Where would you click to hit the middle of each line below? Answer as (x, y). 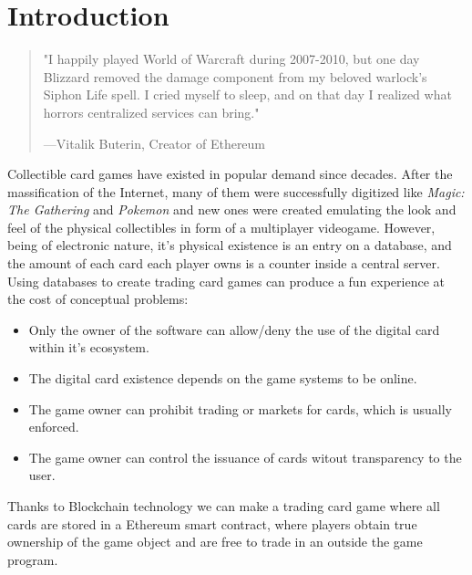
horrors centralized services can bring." (151, 112)
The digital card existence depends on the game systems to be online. (223, 378)
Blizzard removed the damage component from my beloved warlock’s (235, 76)
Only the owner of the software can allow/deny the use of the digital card (234, 329)
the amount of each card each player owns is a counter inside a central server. (224, 263)
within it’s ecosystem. (89, 347)
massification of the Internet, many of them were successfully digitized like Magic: (236, 191)
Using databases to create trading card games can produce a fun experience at (226, 281)
